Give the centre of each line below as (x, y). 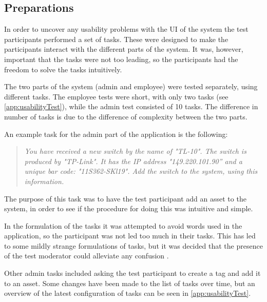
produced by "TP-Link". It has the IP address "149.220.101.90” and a (133, 161)
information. (44, 181)
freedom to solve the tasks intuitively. (63, 69)
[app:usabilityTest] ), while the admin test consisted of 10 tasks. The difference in (131, 106)
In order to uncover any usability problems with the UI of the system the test (126, 29)
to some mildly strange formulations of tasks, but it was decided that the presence (133, 245)
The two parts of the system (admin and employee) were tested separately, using (131, 86)
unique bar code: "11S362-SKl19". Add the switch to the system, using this (141, 171)
